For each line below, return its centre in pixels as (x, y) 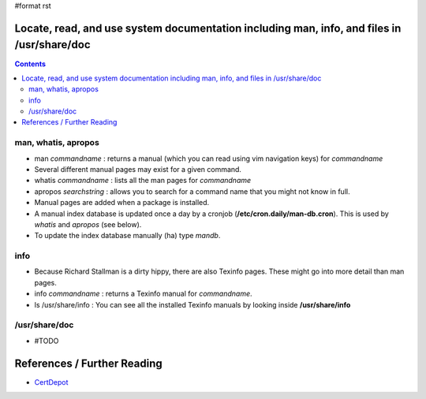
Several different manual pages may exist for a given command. (138, 169)
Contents (30, 64)
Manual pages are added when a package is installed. (122, 203)
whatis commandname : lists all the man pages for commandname (143, 181)
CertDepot (51, 382)
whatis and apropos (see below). (88, 224)
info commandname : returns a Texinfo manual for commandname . (143, 294)
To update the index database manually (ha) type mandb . (127, 236)
